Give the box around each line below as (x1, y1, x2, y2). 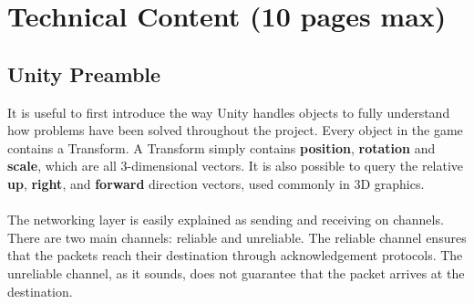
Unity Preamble (7, 59, 161, 88)
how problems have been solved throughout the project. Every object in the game (7, 121, 463, 140)
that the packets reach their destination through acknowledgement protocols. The (7, 246, 463, 265)
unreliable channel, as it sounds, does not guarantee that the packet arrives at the (7, 263, 465, 282)
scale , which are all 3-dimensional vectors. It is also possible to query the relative (7, 156, 464, 175)
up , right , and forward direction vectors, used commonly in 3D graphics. (7, 173, 425, 193)
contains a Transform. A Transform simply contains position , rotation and (7, 138, 436, 157)
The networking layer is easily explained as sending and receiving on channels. (7, 210, 444, 229)
